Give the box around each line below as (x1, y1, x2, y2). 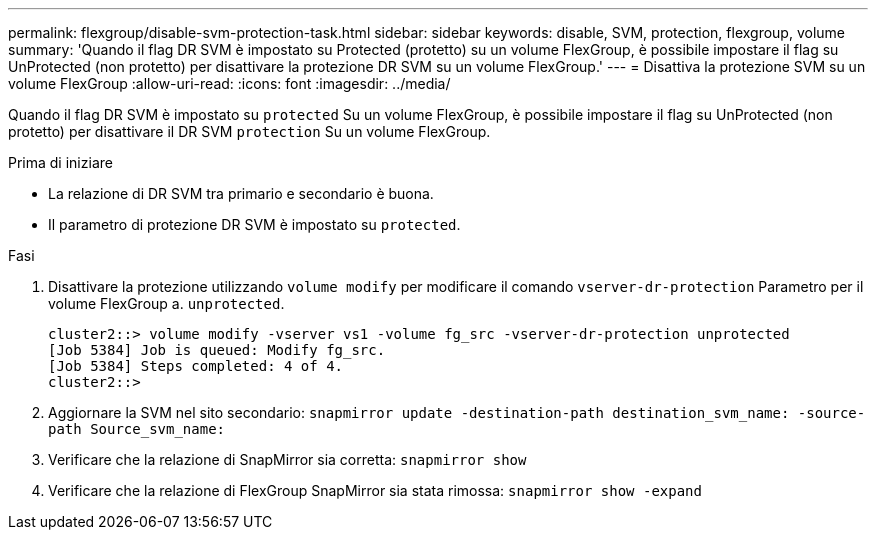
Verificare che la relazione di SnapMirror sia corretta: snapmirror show (48, 451, 527, 468)
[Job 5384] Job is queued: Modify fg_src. (48, 342, 386, 358)
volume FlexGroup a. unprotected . (48, 295, 285, 312)
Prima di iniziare (8, 154, 113, 171)
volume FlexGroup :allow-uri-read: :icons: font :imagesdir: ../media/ (8, 75, 451, 92)
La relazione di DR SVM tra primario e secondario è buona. (48, 185, 434, 202)
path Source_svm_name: (48, 421, 226, 437)
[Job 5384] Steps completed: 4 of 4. (48, 358, 344, 374)
